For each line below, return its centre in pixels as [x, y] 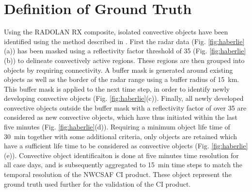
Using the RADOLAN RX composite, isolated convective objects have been [116, 32]
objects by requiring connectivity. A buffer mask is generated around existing [118, 70]
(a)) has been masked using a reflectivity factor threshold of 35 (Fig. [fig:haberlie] [125, 51]
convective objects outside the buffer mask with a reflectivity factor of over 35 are [125, 107]
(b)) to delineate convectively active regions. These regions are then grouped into [124, 60]
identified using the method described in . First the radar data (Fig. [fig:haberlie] [124, 41]
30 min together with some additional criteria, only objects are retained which [121, 136]
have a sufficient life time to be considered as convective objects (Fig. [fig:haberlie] [126, 146]
